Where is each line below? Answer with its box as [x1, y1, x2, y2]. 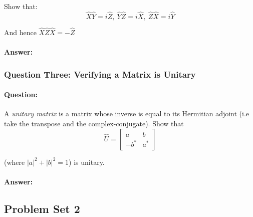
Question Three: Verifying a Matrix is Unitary [4, 68, 196, 80]
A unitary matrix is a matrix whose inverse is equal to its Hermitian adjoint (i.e [4, 108, 249, 119]
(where [4, 156, 25, 167]
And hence [4, 27, 37, 38]
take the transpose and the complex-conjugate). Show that [4, 118, 184, 129]
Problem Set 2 [4, 200, 80, 216]
